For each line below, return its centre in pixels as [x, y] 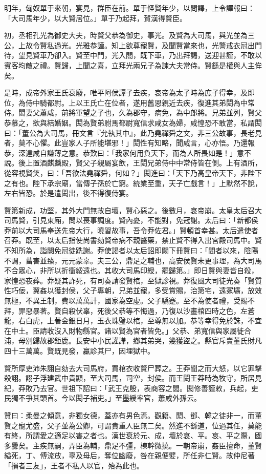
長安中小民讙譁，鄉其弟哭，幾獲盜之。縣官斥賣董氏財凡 [169, 341]
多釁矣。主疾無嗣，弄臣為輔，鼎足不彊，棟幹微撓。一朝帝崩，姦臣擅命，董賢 [133, 445]
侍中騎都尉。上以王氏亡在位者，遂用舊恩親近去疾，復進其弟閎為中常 [140, 102]
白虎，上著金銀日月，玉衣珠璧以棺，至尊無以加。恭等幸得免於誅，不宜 [143, 321]
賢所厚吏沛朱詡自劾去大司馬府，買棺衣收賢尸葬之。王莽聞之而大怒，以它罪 [129, 368]
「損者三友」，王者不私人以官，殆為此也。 [74, 465]
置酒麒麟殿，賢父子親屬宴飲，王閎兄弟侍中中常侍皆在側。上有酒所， [147, 163]
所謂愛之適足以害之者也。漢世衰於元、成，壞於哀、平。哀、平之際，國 [143, 435]
